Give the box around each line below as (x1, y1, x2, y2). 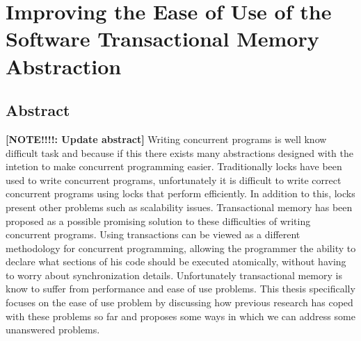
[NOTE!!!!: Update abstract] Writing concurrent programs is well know (6, 131, 327, 146)
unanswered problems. (6, 322, 100, 337)
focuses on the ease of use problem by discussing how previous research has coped (6, 295, 353, 310)
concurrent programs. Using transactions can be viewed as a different (6, 227, 300, 242)
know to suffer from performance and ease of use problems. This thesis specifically (6, 281, 355, 296)
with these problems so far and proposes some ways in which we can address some (6, 308, 355, 323)
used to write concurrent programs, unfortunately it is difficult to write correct (6, 172, 342, 187)
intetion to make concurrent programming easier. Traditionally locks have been (6, 159, 342, 174)
